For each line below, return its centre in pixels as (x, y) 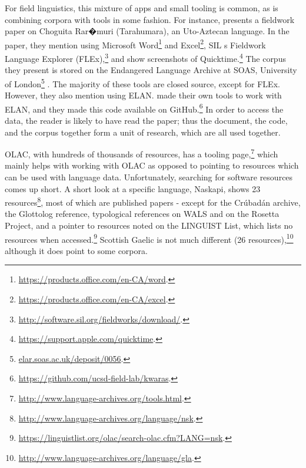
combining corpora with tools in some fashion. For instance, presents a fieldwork (150, 19)
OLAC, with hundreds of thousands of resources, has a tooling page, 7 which (142, 153)
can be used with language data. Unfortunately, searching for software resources (149, 177)
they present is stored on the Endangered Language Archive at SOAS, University (151, 70)
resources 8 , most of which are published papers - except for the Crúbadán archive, (153, 201)
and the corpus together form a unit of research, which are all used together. (143, 132)
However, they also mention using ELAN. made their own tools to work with (143, 95)
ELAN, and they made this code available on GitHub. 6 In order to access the (144, 108)
